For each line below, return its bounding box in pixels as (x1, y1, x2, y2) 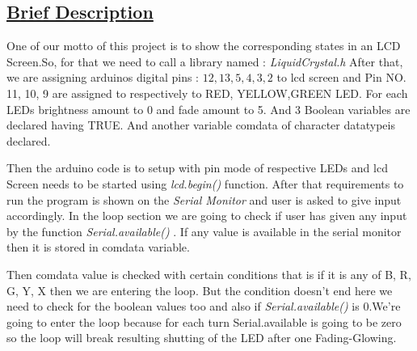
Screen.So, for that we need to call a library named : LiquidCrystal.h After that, (6, 53, 403, 70)
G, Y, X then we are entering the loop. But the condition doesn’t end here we (6, 281, 393, 298)
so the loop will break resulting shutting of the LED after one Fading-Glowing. (6, 329, 397, 346)
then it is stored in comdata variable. (6, 239, 190, 256)
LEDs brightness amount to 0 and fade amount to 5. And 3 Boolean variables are (6, 100, 411, 117)
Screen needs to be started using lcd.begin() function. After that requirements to (6, 175, 404, 192)
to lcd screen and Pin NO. (276, 69, 406, 86)
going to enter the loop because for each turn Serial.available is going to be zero (6, 313, 402, 330)
